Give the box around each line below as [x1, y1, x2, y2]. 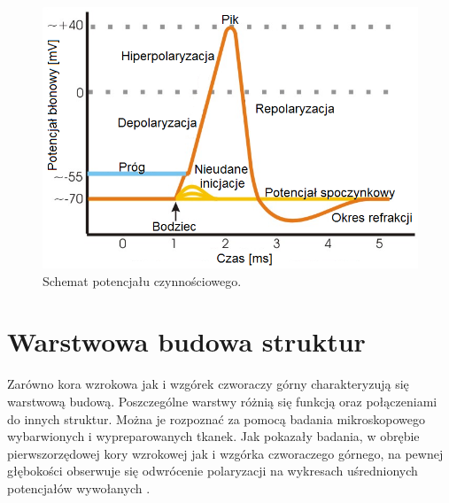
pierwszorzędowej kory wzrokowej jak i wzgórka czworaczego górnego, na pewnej [7, 444, 444, 462]
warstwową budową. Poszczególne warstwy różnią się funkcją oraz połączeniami [7, 391, 437, 410]
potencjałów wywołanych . [7, 478, 151, 497]
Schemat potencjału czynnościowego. [43, 271, 242, 290]
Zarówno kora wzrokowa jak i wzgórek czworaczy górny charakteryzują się [7, 375, 409, 393]
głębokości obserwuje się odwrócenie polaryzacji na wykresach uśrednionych [7, 461, 418, 480]
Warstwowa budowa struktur [7, 323, 366, 360]
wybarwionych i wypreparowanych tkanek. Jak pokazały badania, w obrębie [7, 427, 420, 445]
